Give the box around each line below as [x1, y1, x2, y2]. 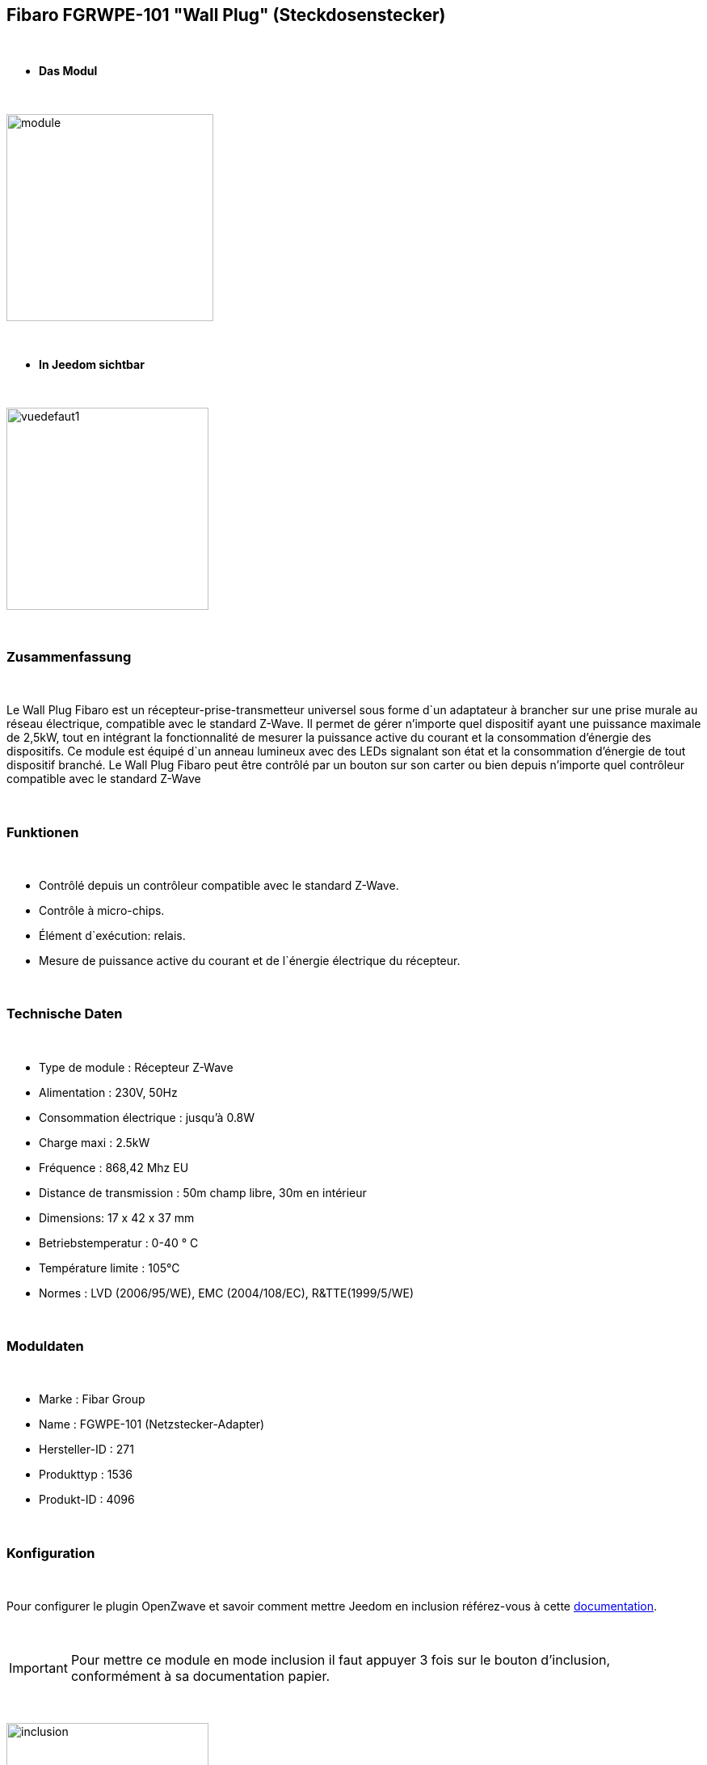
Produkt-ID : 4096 [39, 1492, 135, 1507]
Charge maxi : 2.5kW [39, 1135, 150, 1149]
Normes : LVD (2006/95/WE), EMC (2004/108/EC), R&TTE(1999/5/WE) [39, 1285, 415, 1300]
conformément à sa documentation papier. [70, 1668, 330, 1685]
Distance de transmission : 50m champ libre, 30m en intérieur [39, 1185, 367, 1200]
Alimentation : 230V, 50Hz [39, 1085, 178, 1099]
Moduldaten [6, 1338, 84, 1355]
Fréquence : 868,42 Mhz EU [39, 1160, 189, 1175]
